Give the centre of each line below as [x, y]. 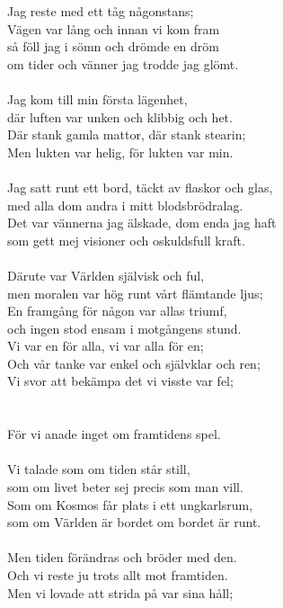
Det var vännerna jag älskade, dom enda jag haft [142, 223]
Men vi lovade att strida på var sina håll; [120, 592]
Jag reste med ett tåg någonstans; [101, 11]
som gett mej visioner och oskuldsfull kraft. [126, 240]
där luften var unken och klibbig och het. [120, 116]
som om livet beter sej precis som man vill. [125, 487]
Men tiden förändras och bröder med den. [122, 557]
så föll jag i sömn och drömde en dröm [113, 46]
